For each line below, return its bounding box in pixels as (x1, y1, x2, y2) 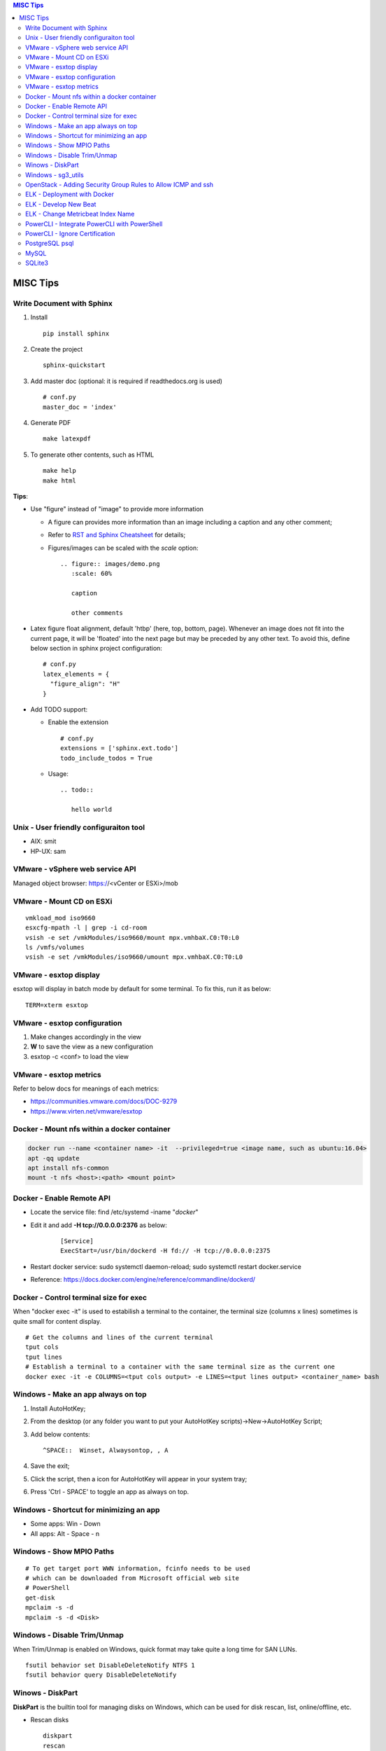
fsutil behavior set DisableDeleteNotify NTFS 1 (25, 1661, 195, 1670)
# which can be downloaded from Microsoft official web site (25, 1574, 239, 1582)
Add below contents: (30, 1430, 90, 1439)
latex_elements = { (43, 670, 110, 678)
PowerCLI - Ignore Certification (25, 229, 115, 237)
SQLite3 (25, 259, 49, 268)
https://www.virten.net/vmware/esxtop (30, 1107, 143, 1115)
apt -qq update (27, 1154, 80, 1162)
